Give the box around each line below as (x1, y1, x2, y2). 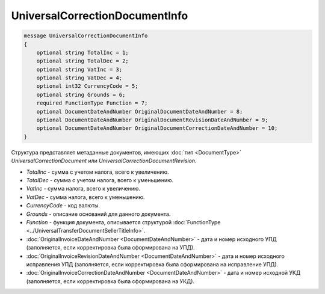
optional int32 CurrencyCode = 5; (36, 83, 138, 90)
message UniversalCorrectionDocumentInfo (23, 32, 148, 39)
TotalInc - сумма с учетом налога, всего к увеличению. (26, 168, 169, 176)
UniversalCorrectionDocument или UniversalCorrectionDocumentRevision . (11, 157, 197, 165)
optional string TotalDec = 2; (36, 58, 129, 64)
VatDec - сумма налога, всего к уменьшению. (26, 193, 145, 201)
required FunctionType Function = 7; (36, 100, 148, 106)
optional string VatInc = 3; (36, 66, 123, 73)
